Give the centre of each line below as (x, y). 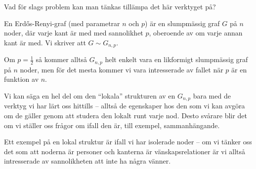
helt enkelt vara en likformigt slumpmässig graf (176, 59)
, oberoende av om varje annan (196, 33)
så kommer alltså (62, 59)
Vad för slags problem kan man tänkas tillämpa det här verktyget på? (110, 6)
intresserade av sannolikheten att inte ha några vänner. (87, 161)
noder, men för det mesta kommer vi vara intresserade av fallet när (122, 69)
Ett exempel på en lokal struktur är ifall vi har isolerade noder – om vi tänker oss (128, 142)
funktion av (21, 79)
